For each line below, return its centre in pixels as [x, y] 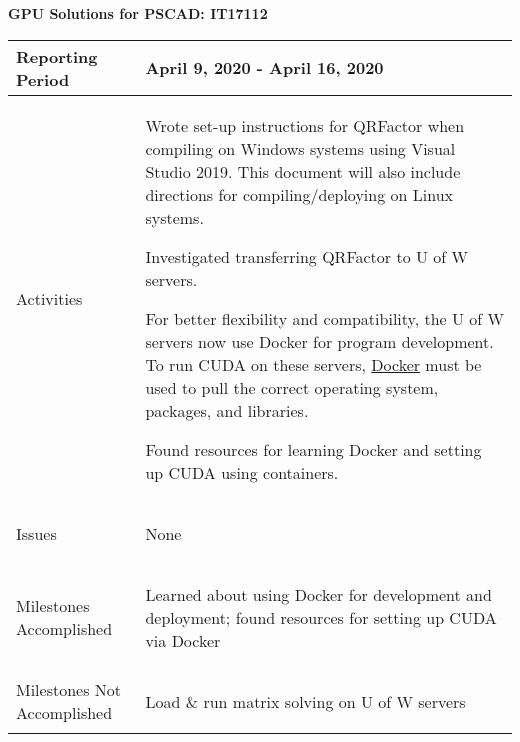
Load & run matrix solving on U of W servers [305, 701]
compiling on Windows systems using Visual [300, 148]
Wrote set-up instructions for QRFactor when [305, 125]
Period [43, 79]
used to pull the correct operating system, [292, 387]
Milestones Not [69, 690]
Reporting [57, 56]
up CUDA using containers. [242, 472]
